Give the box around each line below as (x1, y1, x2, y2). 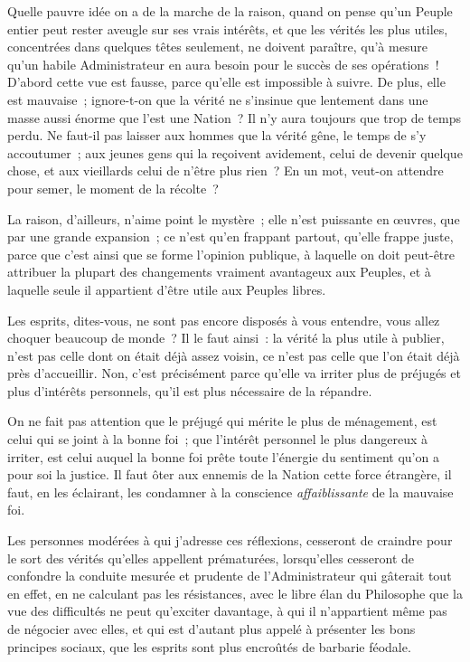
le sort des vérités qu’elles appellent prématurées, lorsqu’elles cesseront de (7, 548, 415, 567)
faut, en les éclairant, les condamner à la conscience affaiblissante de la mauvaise (7, 482, 454, 501)
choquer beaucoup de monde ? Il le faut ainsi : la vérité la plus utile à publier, (7, 328, 445, 347)
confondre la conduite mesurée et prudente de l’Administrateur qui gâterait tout (7, 566, 452, 585)
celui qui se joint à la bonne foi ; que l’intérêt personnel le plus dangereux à (7, 430, 428, 449)
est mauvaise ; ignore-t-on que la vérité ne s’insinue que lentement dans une (7, 90, 428, 109)
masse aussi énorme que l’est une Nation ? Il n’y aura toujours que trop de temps (7, 108, 461, 127)
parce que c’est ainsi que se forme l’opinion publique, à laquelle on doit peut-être (7, 244, 456, 263)
